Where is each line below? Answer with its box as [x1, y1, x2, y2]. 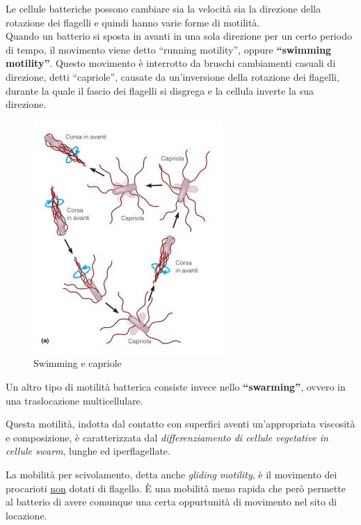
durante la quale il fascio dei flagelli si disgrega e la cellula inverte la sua [6, 83, 314, 97]
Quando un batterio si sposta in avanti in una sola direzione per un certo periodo [6, 29, 352, 43]
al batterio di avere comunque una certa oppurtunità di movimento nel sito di [6, 494, 337, 509]
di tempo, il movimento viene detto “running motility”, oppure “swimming [6, 42, 332, 56]
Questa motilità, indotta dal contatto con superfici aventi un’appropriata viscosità [6, 416, 355, 431]
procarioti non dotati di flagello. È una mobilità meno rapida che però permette [6, 480, 346, 495]
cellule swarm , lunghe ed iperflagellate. [6, 444, 170, 458]
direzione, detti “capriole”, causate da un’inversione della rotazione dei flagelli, [6, 69, 339, 84]
